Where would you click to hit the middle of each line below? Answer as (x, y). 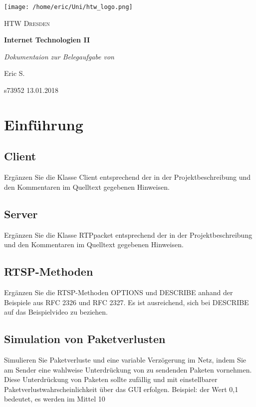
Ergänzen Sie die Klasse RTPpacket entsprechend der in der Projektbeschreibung (128, 234)
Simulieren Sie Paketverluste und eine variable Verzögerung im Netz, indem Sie (125, 359)
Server (21, 213)
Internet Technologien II (47, 40)
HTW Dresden (27, 23)
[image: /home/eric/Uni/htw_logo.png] (68, 7)
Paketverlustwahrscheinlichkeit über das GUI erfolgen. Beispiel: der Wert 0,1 (121, 389)
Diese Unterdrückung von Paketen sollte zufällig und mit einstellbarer (111, 379)
